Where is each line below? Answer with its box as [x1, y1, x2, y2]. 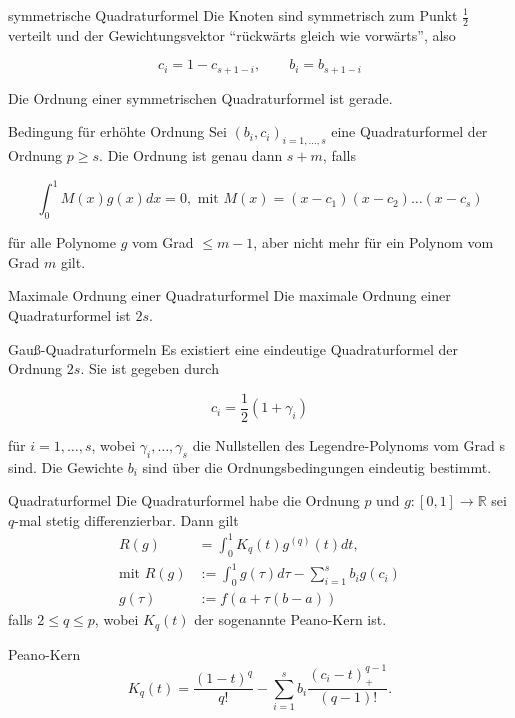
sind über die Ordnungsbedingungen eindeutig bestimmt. [142, 456, 492, 477]
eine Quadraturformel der [331, 121, 488, 142]
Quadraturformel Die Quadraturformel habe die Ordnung [8, 490, 360, 511]
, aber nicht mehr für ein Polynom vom [253, 232, 494, 253]
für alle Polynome [8, 232, 116, 253]
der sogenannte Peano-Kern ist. [194, 609, 387, 630]
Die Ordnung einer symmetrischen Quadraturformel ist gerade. [8, 87, 393, 108]
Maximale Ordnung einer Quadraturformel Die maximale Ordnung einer [8, 285, 451, 306]
